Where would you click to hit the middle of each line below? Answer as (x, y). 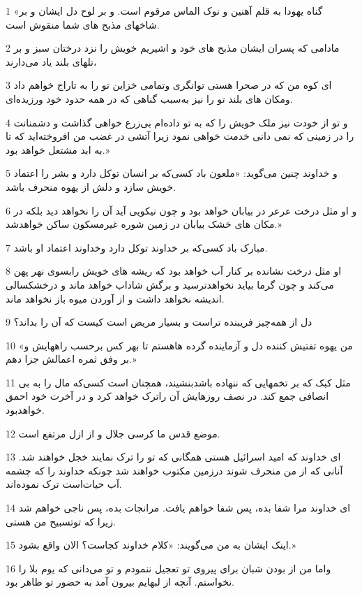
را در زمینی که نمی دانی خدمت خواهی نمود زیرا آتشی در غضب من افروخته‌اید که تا (180, 136)
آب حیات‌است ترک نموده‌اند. (64, 484)
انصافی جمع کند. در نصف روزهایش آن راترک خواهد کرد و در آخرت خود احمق (167, 396)
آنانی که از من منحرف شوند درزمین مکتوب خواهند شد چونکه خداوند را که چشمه (174, 470)
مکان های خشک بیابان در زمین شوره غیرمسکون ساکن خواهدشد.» (144, 224)
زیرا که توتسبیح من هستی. (61, 521)
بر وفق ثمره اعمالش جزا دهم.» (71, 359)
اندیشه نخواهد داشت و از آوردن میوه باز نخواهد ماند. (115, 298)
